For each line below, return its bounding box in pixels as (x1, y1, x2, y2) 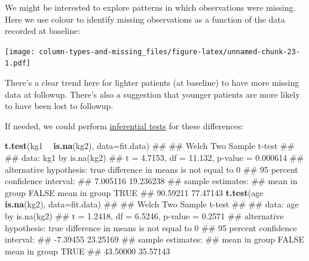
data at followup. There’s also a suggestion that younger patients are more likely (5, 88, 300, 100)
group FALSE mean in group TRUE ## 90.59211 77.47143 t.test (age (5, 186, 264, 198)
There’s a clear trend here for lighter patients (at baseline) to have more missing (5, 76, 299, 89)
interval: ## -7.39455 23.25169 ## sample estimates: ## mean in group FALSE (5, 233, 304, 246)
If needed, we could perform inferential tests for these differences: (5, 119, 244, 132)
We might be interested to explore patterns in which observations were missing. (5, 1, 296, 13)
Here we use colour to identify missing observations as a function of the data (5, 13, 285, 25)
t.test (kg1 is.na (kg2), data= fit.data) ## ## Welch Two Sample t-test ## (5, 139, 295, 152)
